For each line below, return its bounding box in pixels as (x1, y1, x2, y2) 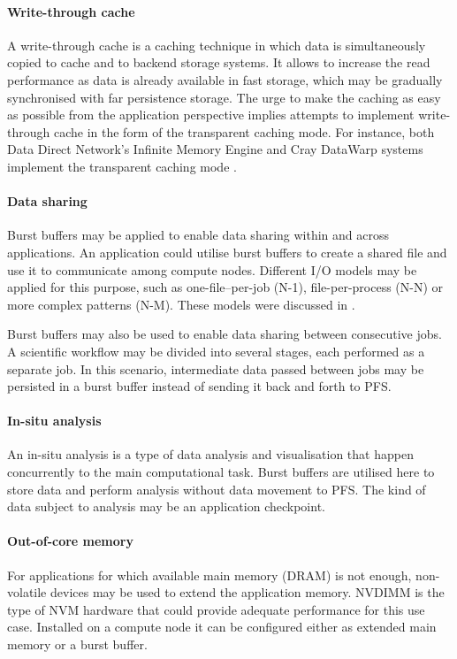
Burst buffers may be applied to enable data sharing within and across (7, 226, 390, 244)
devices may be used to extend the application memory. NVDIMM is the (50, 583, 445, 602)
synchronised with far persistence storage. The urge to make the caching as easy (7, 88, 441, 106)
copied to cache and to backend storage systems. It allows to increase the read (7, 53, 430, 72)
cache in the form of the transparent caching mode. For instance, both (53, 122, 435, 141)
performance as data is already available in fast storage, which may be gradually (7, 70, 443, 88)
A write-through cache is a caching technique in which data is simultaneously (7, 35, 426, 54)
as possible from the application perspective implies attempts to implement (7, 105, 415, 124)
